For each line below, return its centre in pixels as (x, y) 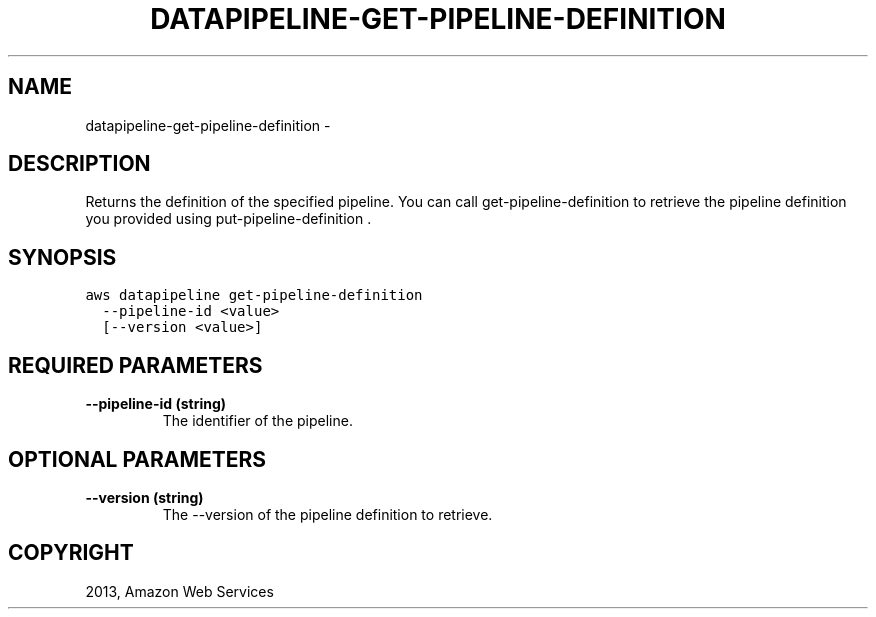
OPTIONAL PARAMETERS (137, 459)
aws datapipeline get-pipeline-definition (254, 295)
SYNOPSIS (62, 257)
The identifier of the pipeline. (257, 421)
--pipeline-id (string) (156, 404)
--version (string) (144, 497)
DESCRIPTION (79, 164)
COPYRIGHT (71, 553)
